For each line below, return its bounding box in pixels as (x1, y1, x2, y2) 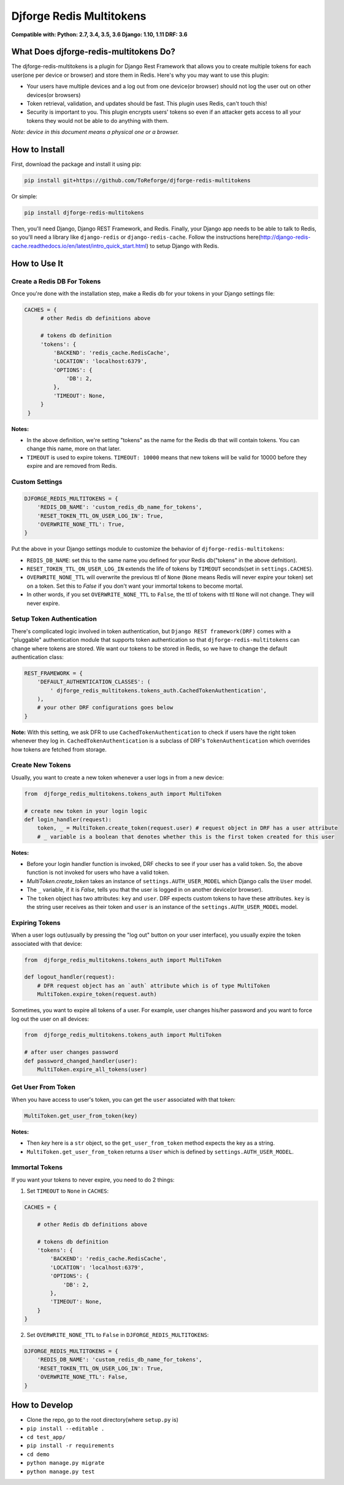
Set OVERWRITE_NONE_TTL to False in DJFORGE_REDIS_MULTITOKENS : (26, 1331, 209, 1339)
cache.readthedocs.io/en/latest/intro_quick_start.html (11, 242, 147, 249)
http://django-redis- (260, 233, 311, 241)
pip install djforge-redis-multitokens (24, 209, 144, 216)
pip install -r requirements (26, 1442, 115, 1449)
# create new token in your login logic (24, 808, 147, 814)
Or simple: (11, 193, 38, 200)
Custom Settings (11, 477, 63, 486)
